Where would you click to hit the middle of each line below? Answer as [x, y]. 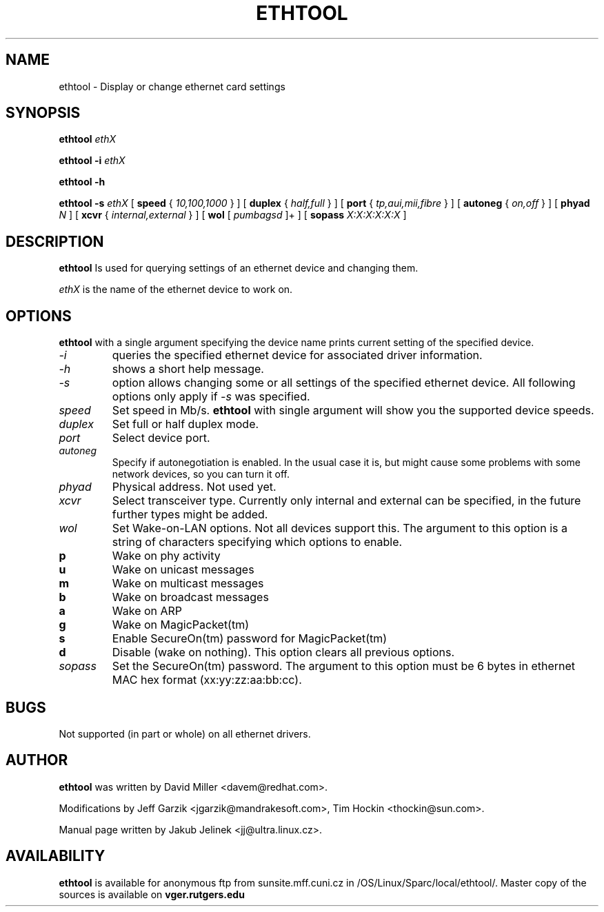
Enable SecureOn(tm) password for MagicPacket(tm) [250, 639]
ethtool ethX [87, 139]
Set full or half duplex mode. [185, 424]
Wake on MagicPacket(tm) [181, 625]
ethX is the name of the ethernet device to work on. [176, 290]
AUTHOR [37, 760]
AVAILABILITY [56, 856]
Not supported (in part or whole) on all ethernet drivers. [185, 733]
